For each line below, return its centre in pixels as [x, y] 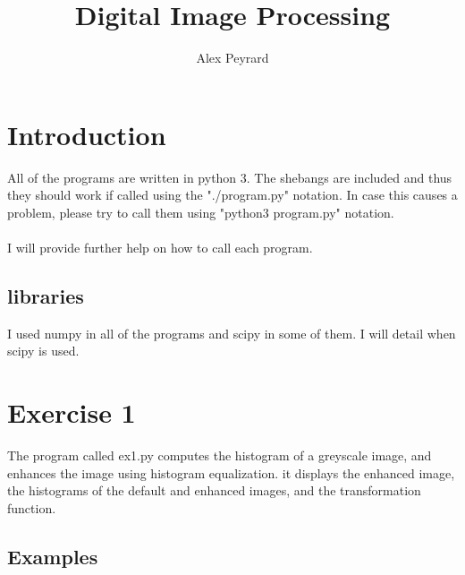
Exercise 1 [72, 412]
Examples [53, 556]
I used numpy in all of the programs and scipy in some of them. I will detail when [232, 333]
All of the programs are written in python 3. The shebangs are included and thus [230, 177]
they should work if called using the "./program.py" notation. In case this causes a [232, 195]
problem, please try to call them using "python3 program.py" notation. [201, 212]
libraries [46, 296]
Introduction [87, 134]
